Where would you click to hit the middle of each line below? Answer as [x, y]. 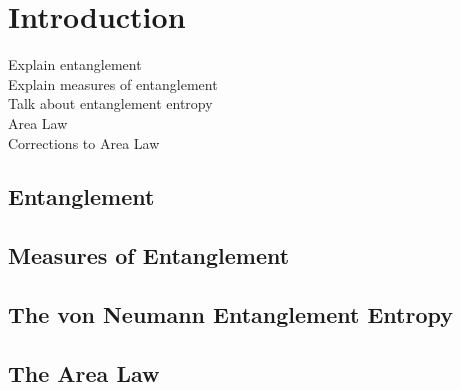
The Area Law [84, 372]
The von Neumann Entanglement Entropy [230, 314]
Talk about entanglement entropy [110, 103]
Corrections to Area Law [84, 142]
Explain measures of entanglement [113, 83]
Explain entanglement [75, 64]
